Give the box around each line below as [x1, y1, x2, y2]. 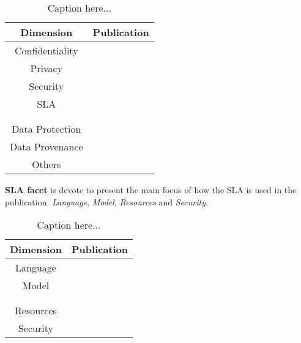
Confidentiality [15, 43, 78, 57]
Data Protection [12, 122, 81, 136]
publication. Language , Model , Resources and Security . [5, 195, 208, 208]
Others [32, 157, 61, 171]
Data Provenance [10, 139, 83, 153]
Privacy [30, 61, 63, 75]
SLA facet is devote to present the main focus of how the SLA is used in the [5, 183, 297, 196]
